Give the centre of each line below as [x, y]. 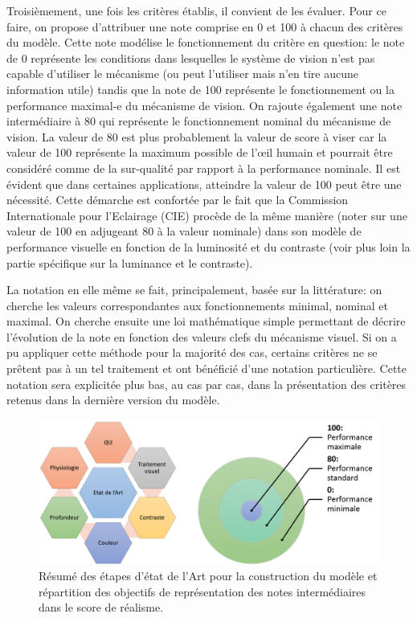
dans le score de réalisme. [101, 607]
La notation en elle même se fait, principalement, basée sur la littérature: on [194, 290]
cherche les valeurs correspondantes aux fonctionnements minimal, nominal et [197, 305]
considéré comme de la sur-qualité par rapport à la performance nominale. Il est [204, 168]
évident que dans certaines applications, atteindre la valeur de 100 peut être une [204, 184]
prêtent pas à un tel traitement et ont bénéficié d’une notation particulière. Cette [207, 368]
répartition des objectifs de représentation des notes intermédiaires [202, 591]
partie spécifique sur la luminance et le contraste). [130, 262]
